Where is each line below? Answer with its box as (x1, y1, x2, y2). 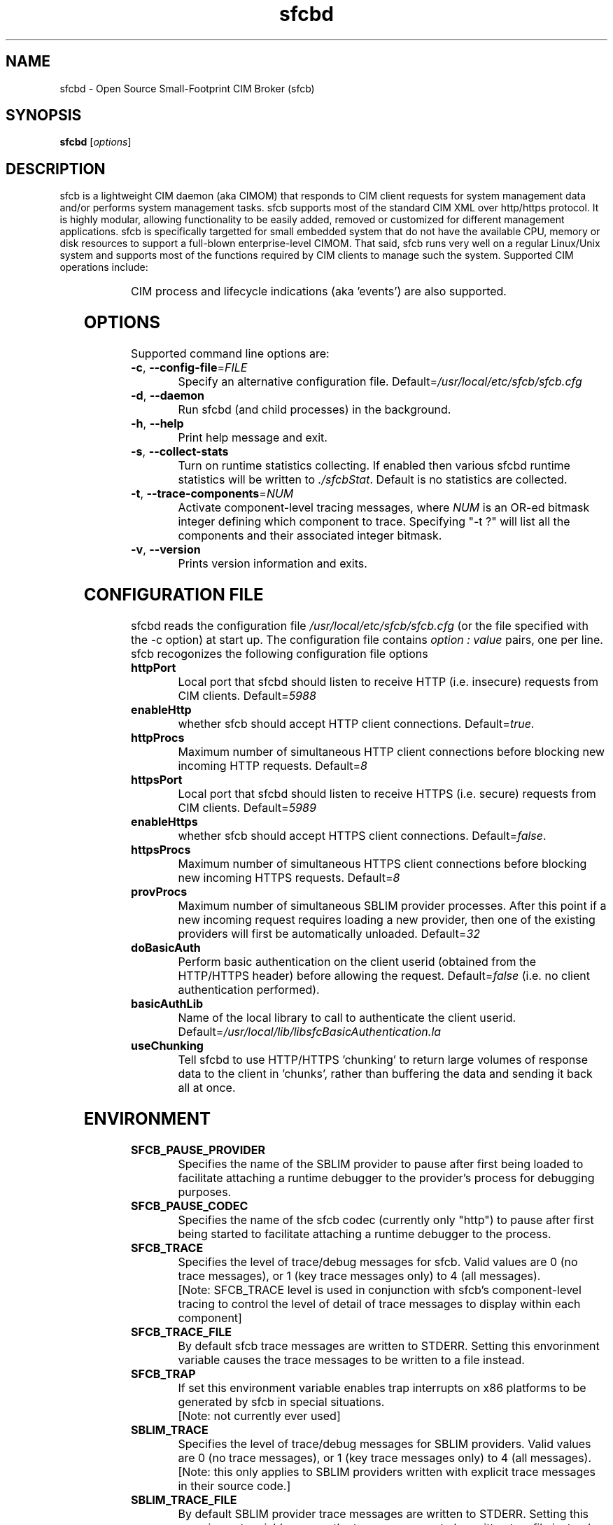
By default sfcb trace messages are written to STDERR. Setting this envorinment (178, 1338, 600, 1353)
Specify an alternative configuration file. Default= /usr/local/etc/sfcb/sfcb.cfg (178, 374, 582, 389)
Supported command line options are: (131, 346, 330, 361)
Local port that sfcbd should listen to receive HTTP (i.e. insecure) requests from (178, 674, 598, 689)
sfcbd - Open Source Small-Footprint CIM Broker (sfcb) (59, 82, 315, 94)
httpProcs (131, 730, 185, 745)
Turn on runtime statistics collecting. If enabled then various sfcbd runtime (178, 458, 570, 473)
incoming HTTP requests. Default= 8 (178, 758, 367, 773)
